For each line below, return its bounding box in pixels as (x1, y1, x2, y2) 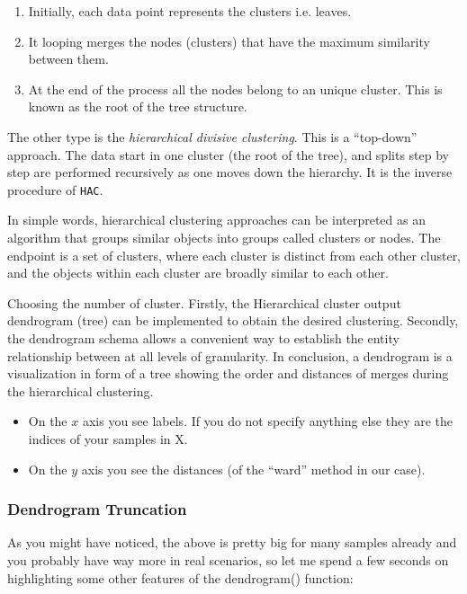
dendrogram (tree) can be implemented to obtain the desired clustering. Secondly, (7, 311, 459, 330)
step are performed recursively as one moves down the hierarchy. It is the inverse (7, 163, 453, 182)
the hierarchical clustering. (7, 381, 154, 400)
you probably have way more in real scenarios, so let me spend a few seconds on (7, 550, 449, 569)
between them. (28, 49, 109, 68)
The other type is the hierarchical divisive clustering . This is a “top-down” (7, 127, 418, 146)
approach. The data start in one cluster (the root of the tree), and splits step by (7, 145, 449, 164)
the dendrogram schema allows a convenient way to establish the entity (7, 328, 400, 347)
